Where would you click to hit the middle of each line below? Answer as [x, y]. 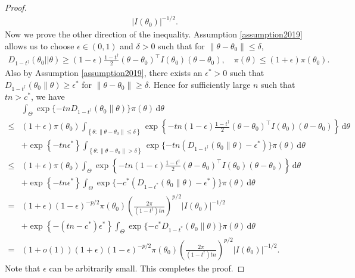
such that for [181, 45]
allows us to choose [40, 45]
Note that [23, 268]
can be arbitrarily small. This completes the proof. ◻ [147, 268]
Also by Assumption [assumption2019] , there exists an [104, 73]
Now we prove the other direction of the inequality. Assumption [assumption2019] [154, 34]
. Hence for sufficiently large [200, 84]
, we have [48, 96]
